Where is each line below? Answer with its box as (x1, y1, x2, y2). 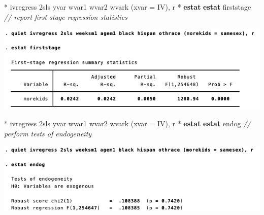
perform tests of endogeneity (4, 128, 92, 138)
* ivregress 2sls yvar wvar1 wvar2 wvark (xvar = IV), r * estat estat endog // (4, 118, 251, 129)
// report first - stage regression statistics (4, 11, 127, 22)
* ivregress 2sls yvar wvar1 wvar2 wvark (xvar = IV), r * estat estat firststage (4, 2, 251, 12)
